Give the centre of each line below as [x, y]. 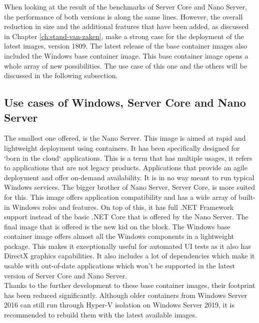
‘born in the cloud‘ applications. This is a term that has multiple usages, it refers [128, 157]
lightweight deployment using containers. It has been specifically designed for [122, 147]
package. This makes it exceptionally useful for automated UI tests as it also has [127, 246]
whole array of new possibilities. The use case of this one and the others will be [125, 65]
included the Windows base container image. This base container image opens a [126, 55]
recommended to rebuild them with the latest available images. [100, 315]
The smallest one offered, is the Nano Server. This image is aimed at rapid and [125, 138]
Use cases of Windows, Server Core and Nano [125, 102]
